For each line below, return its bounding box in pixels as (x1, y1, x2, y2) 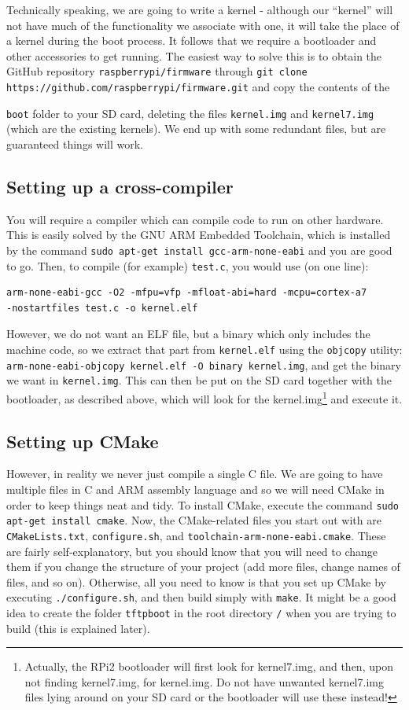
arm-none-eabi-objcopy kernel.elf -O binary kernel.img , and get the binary (6, 356, 401, 373)
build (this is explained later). (6, 620, 150, 636)
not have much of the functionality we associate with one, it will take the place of (6, 17, 400, 33)
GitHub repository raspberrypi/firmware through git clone (6, 63, 308, 79)
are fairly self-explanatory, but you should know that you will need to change (6, 543, 378, 559)
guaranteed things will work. (6, 135, 144, 152)
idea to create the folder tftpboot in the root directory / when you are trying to (6, 605, 396, 621)
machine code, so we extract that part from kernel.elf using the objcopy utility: (6, 341, 403, 358)
